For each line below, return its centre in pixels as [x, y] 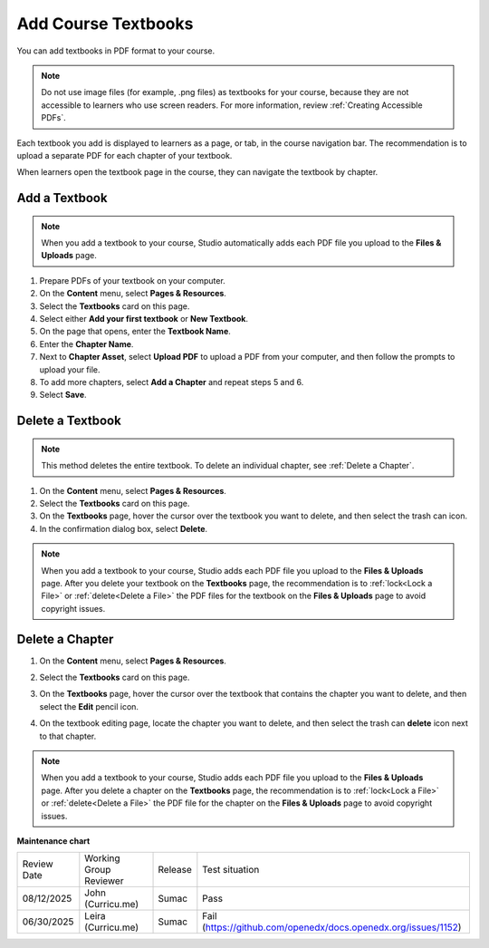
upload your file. [70, 369]
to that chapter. [68, 736]
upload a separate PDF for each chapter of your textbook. [125, 155]
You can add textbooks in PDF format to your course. [116, 51]
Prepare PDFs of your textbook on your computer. [132, 280]
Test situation [231, 870]
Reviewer [104, 881]
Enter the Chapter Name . [86, 343]
